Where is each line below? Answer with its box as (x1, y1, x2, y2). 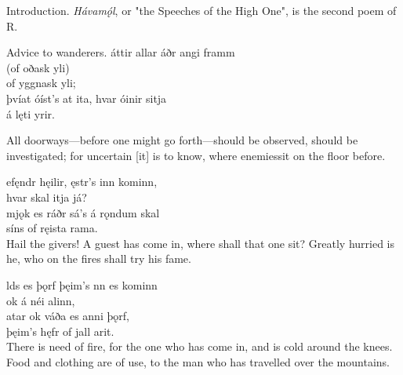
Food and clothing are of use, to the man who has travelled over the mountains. (6, 353, 390, 370)
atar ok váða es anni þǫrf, (6, 308, 129, 324)
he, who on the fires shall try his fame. (6, 250, 191, 267)
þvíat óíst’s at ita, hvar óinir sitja (6, 89, 167, 106)
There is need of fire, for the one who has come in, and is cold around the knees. (6, 338, 393, 355)
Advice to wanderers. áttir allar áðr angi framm (6, 44, 235, 60)
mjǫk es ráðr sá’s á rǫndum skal (6, 204, 160, 220)
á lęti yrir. (6, 105, 55, 122)
